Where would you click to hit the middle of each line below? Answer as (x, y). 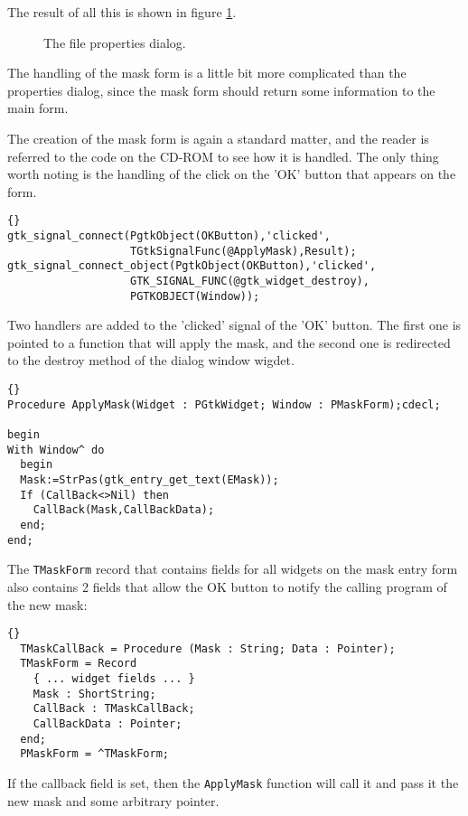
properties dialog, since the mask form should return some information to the (221, 90)
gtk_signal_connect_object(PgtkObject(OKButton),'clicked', (192, 266)
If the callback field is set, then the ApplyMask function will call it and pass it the (233, 783)
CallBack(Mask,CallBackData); (124, 510)
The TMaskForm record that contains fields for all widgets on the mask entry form (233, 569)
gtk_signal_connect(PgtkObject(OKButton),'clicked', (169, 236)
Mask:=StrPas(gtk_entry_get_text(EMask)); (150, 480)
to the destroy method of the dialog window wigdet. (151, 360)
